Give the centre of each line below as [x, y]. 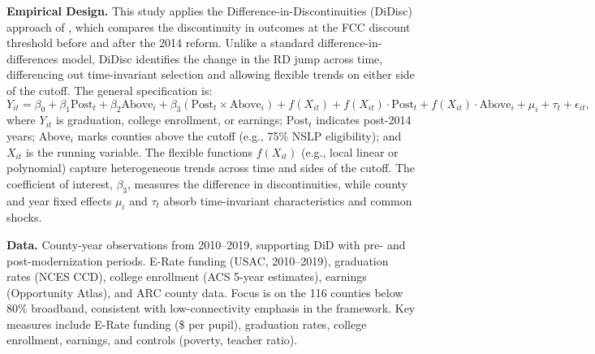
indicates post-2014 [364, 120]
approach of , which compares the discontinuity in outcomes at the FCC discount [209, 26]
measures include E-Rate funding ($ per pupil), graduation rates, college [187, 324]
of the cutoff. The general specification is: [110, 90]
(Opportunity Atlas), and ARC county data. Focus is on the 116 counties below [205, 292]
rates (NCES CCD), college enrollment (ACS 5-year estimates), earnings [187, 276]
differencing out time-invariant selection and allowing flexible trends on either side [211, 74]
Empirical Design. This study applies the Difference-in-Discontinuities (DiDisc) [209, 11]
